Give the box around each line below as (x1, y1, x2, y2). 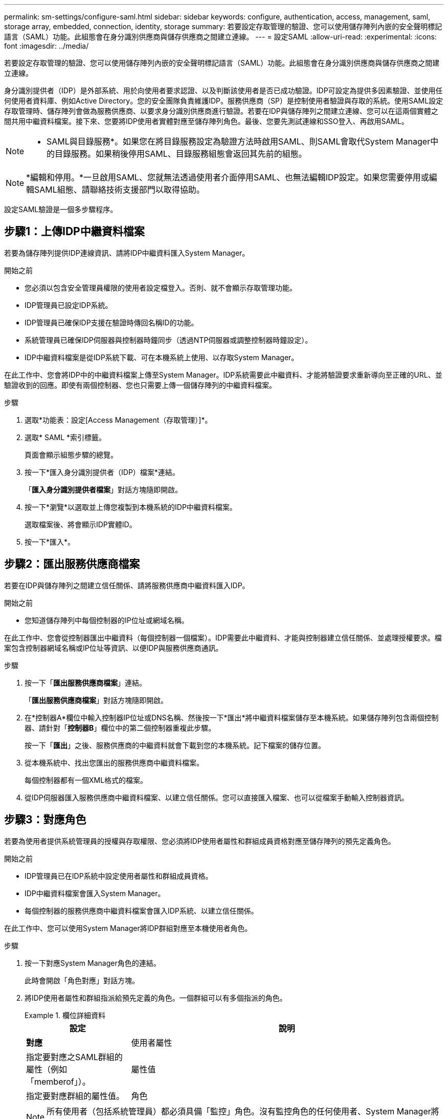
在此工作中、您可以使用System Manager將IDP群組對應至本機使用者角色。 (4, 923, 252, 932)
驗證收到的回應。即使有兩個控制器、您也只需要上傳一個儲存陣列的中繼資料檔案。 (4, 380, 276, 389)
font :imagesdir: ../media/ (4, 42, 89, 50)
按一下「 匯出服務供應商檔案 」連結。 (25, 678, 146, 687)
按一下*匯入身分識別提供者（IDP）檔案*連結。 (25, 467, 180, 476)
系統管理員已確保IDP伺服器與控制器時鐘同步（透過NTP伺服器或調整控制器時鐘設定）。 (25, 335, 312, 344)
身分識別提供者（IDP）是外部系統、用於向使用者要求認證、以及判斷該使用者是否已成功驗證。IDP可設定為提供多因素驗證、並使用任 (4, 86, 443, 95)
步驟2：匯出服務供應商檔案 (4, 557, 140, 571)
